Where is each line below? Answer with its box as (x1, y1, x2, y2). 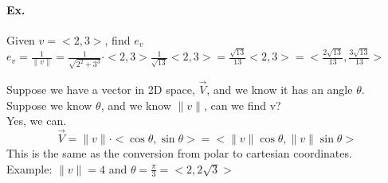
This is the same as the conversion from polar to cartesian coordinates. (6, 145, 352, 162)
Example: (6, 160, 53, 177)
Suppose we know (6, 96, 92, 113)
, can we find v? (203, 96, 281, 113)
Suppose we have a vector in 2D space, (6, 81, 195, 98)
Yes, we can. (6, 112, 67, 129)
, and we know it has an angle (206, 81, 353, 98)
